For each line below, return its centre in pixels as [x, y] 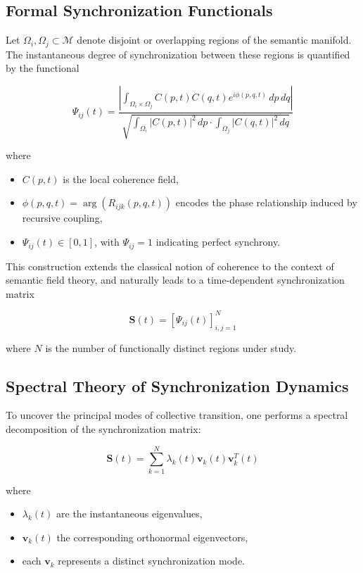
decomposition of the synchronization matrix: [103, 428]
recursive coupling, [62, 218]
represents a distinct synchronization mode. [151, 561]
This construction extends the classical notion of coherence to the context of [170, 266]
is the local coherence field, [121, 178]
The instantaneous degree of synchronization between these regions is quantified [178, 54]
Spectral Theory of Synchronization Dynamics [177, 385]
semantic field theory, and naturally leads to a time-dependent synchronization [175, 280]
